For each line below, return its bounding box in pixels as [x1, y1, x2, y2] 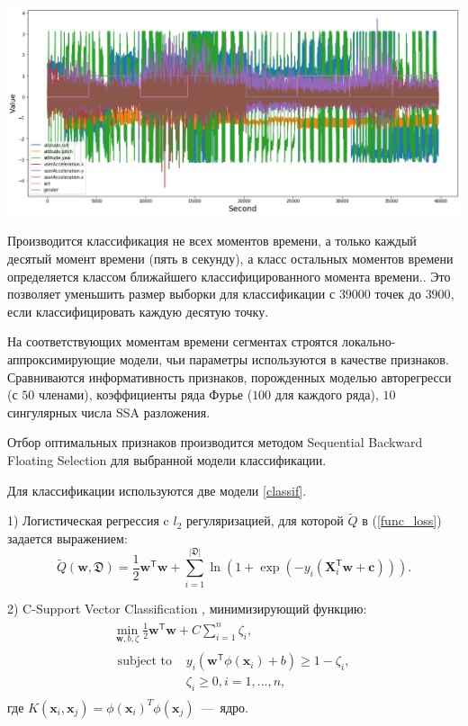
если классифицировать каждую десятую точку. [7, 301, 269, 320]
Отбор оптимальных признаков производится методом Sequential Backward [7, 433, 423, 452]
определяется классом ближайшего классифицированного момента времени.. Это [7, 266, 451, 285]
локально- [341, 332, 396, 351]
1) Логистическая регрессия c [7, 511, 169, 530]
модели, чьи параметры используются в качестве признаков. [119, 349, 449, 368]
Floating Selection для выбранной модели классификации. [7, 450, 327, 469]
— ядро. [201, 697, 248, 716]
